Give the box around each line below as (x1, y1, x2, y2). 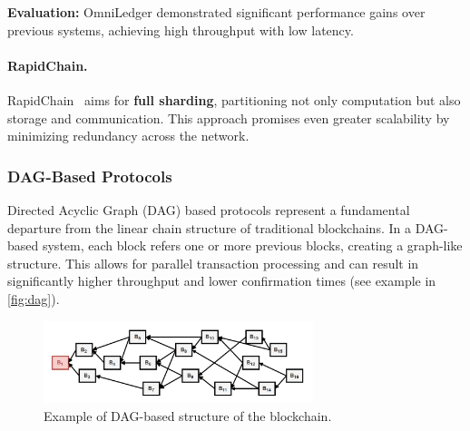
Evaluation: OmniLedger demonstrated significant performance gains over (7, 3, 426, 21)
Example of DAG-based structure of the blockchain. (44, 406, 332, 425)
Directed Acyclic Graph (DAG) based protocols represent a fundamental (7, 200, 410, 219)
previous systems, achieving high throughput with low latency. (7, 20, 354, 39)
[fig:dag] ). (7, 289, 60, 308)
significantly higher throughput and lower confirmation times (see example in (7, 271, 436, 290)
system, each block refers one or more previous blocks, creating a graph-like (42, 236, 463, 255)
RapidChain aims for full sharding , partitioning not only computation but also (7, 90, 461, 109)
